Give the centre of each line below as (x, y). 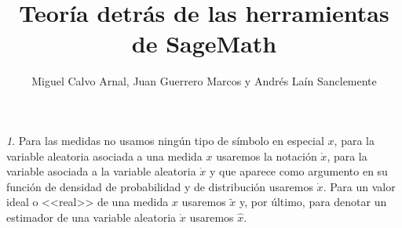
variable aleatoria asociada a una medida (104, 156)
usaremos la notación (267, 156)
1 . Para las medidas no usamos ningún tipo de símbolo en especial (165, 140)
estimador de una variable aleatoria (91, 217)
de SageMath (204, 43)
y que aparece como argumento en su (299, 171)
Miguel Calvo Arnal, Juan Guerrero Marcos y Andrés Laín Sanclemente (204, 81)
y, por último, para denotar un (313, 202)
